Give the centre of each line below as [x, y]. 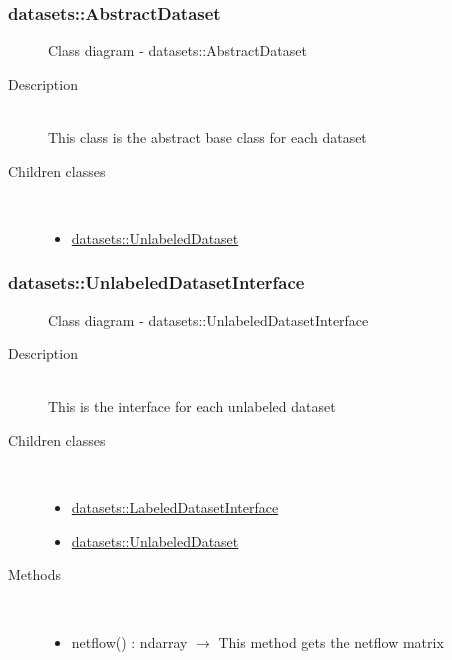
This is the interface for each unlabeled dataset [192, 406]
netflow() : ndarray [129, 641]
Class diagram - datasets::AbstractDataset [177, 50]
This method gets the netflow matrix [331, 641]
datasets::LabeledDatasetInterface [175, 507]
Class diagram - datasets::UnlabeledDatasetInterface [208, 319]
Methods [34, 574]
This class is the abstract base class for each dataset [207, 137]
